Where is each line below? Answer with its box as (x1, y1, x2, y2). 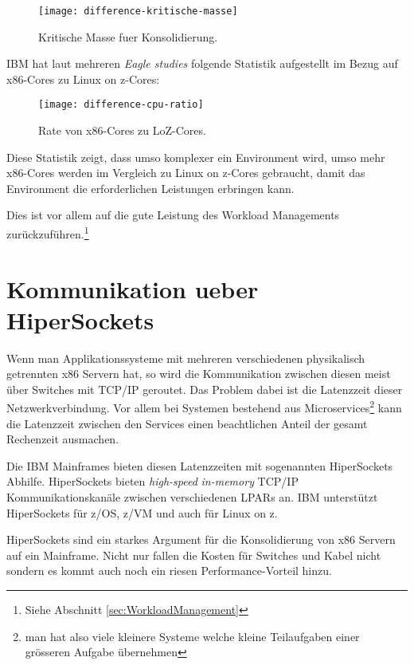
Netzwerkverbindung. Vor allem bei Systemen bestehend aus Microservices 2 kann (6, 397, 402, 416)
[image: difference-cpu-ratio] (38, 99, 204, 111)
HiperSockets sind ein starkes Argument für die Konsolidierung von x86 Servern (6, 531, 396, 548)
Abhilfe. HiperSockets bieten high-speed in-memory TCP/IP (6, 473, 299, 490)
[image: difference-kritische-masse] (38, 6, 238, 17)
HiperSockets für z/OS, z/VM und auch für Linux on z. (6, 504, 278, 521)
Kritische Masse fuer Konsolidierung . (38, 28, 218, 45)
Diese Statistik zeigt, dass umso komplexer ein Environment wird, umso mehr (6, 148, 385, 165)
